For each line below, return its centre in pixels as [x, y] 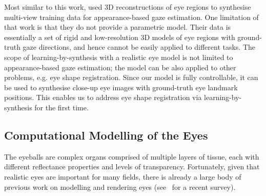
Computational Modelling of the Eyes [106, 135]
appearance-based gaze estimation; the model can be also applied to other [120, 67]
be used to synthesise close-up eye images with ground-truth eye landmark [121, 87]
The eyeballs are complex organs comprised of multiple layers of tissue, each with [132, 156]
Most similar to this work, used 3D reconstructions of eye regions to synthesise [128, 7]
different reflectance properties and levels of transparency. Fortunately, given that [132, 166]
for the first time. [62, 107]
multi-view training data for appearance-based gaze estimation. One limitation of [131, 17]
